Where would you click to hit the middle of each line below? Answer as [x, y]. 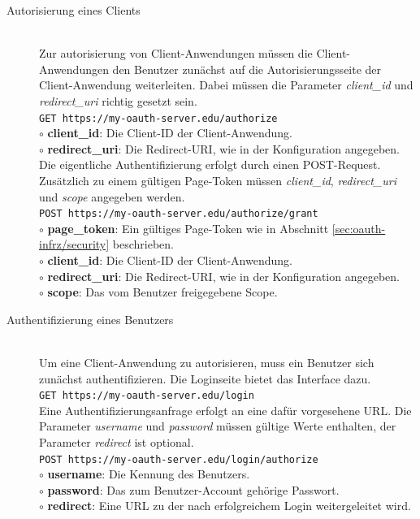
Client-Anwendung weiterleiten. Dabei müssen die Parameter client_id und [226, 85]
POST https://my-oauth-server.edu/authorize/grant [179, 214]
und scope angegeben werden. [112, 196]
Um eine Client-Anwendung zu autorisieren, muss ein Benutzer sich [207, 362]
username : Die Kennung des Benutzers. [149, 474]
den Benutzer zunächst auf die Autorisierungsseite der [247, 69]
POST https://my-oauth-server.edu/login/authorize [179, 459]
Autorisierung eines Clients [74, 10]
